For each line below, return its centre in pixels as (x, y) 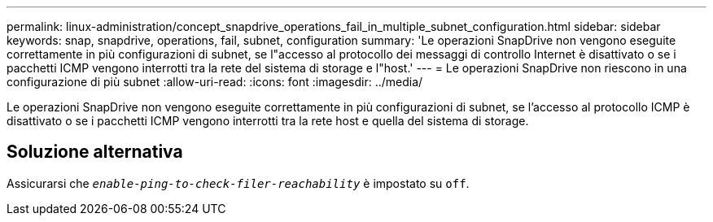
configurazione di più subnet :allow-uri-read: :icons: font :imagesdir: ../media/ (215, 82)
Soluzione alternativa (95, 152)
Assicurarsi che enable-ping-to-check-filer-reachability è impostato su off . (238, 183)
